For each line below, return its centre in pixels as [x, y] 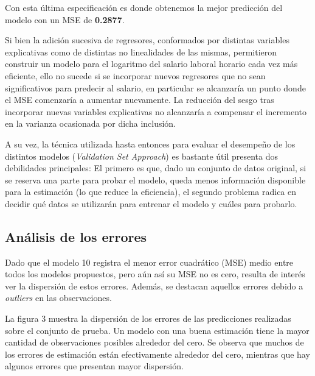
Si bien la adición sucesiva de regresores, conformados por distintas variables [147, 40]
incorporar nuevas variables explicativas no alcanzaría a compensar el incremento [156, 111]
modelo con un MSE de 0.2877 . [65, 19]
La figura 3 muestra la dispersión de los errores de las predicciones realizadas [148, 318]
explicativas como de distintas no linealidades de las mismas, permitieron [141, 51]
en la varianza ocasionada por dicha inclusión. [91, 123]
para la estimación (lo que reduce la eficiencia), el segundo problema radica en [151, 192]
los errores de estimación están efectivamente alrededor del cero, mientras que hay [157, 354]
